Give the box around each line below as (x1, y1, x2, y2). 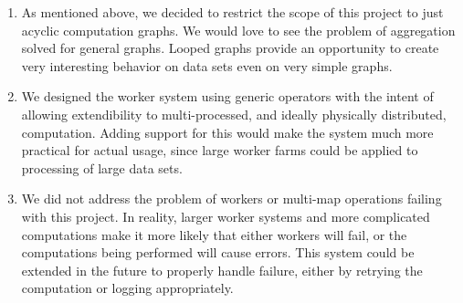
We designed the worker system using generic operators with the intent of (21, 87, 434, 106)
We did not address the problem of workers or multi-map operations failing (21, 189, 442, 208)
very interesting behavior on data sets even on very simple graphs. (21, 56, 393, 75)
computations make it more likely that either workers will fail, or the (21, 225, 407, 244)
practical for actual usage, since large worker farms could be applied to (21, 141, 418, 160)
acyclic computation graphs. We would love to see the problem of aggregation (21, 20, 456, 39)
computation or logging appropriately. (21, 278, 234, 298)
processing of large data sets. (21, 158, 183, 177)
